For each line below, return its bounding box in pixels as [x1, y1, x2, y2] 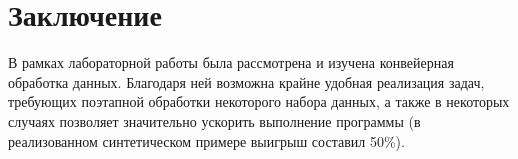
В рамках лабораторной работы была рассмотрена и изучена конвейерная [8, 52, 454, 73]
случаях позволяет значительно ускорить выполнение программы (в [8, 110, 421, 131]
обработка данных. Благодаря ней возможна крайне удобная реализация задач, [8, 71, 485, 92]
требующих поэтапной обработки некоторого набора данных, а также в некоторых [8, 91, 510, 112]
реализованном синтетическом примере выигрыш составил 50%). [8, 130, 405, 151]
